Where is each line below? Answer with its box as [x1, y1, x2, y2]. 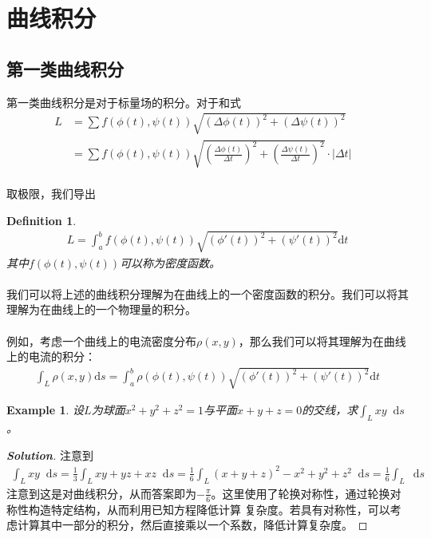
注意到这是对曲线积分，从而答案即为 [6, 485, 196, 501]
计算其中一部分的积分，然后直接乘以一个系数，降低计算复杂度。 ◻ [17, 516, 368, 533]
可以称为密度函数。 [120, 254, 221, 271]
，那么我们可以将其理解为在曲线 [238, 332, 406, 349]
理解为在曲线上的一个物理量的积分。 [6, 301, 196, 318]
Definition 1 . [6, 212, 77, 228]
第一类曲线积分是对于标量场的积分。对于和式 [6, 93, 241, 110]
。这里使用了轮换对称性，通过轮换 [211, 485, 390, 501]
